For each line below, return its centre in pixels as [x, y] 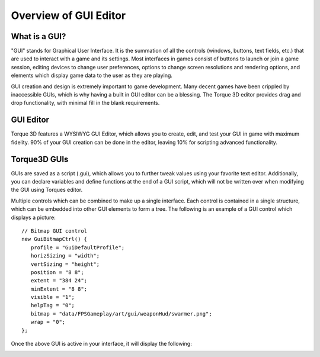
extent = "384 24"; [59, 281]
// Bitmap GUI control [55, 231]
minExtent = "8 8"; [59, 289]
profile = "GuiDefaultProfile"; [78, 247]
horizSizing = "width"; [65, 256]
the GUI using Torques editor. [47, 190]
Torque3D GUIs [40, 159]
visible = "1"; [53, 297]
